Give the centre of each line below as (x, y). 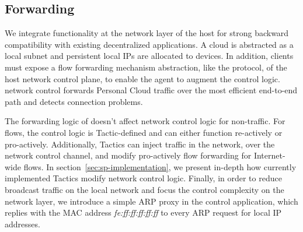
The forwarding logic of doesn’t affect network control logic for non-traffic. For (145, 121)
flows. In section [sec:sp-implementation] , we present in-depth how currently (160, 166)
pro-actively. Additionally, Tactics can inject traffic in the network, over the (140, 144)
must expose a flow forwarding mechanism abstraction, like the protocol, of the (146, 67)
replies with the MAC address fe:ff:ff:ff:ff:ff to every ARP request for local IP (143, 212)
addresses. (22, 224)
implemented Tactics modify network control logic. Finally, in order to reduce (143, 178)
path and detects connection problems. (74, 101)
